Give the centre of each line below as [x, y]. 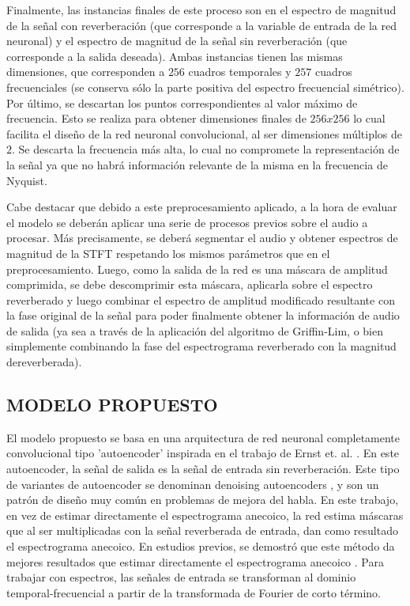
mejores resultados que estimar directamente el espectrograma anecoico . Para [195, 561]
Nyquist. [27, 180]
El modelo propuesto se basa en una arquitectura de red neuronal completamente [203, 437]
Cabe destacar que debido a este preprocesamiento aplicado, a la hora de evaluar [202, 207]
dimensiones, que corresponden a [86, 72]
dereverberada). [44, 362]
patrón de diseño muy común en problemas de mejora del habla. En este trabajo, [203, 500]
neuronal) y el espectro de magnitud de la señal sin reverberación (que [177, 41]
